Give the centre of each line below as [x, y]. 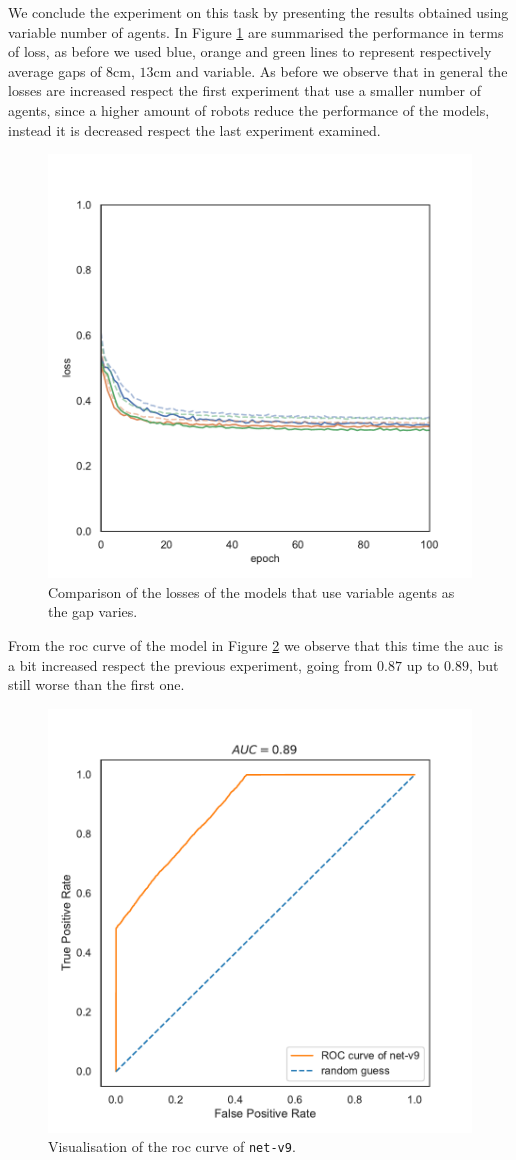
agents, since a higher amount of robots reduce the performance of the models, [249, 109]
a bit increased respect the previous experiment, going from [190, 664]
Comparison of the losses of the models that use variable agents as [251, 591]
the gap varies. [93, 611]
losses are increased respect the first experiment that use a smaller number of [244, 90]
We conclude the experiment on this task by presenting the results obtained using [258, 12]
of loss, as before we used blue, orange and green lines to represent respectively [250, 51]
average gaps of [55, 70]
